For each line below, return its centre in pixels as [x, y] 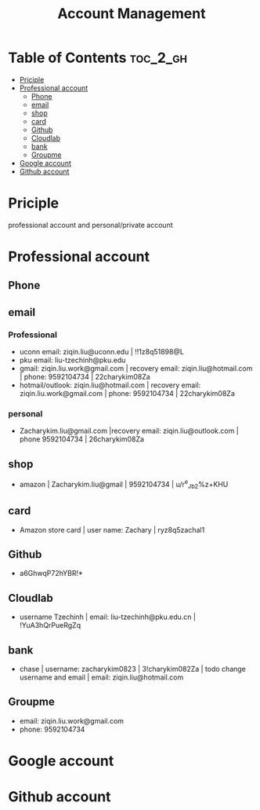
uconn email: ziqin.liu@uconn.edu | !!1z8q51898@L [101, 352]
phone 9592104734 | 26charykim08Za [82, 439]
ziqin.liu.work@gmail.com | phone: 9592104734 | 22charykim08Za [127, 394]
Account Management [132, 14]
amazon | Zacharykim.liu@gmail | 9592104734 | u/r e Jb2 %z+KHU [124, 485]
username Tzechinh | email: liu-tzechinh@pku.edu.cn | [107, 617]
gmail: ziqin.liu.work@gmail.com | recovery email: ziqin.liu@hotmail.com [136, 368]
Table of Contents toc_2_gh [98, 58]
